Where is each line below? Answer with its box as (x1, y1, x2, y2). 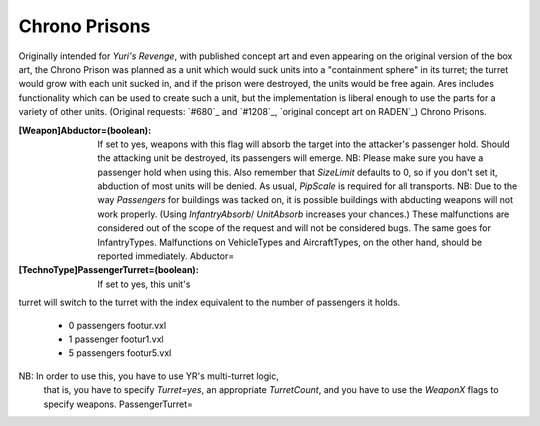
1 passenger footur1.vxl (68, 333, 164, 345)
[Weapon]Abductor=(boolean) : (18, 124, 152, 136)
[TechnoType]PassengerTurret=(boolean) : (18, 264, 199, 276)
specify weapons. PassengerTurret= (43, 398, 194, 410)
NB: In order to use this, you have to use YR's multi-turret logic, (18, 370, 279, 382)
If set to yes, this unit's (97, 278, 191, 290)
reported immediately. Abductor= (97, 250, 235, 262)
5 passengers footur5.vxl (68, 347, 172, 359)
